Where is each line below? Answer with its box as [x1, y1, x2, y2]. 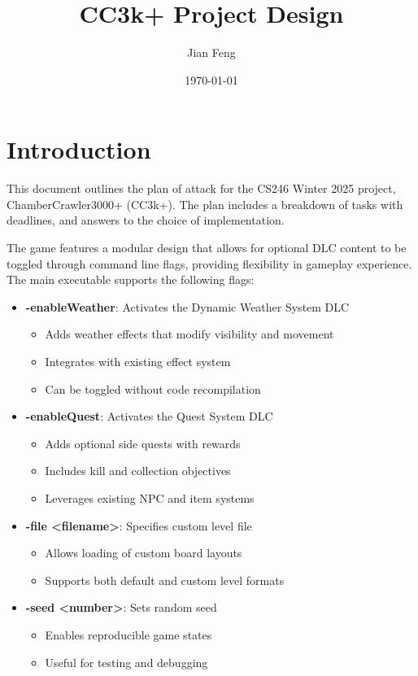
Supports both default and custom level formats [45, 571, 285, 588]
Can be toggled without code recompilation [45, 380, 261, 397]
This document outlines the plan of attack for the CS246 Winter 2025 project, [7, 180, 396, 197]
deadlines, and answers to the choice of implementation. [7, 212, 285, 229]
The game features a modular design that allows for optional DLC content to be [7, 239, 407, 256]
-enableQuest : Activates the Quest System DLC [25, 408, 273, 425]
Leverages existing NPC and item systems [45, 489, 255, 506]
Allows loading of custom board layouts [45, 544, 242, 561]
